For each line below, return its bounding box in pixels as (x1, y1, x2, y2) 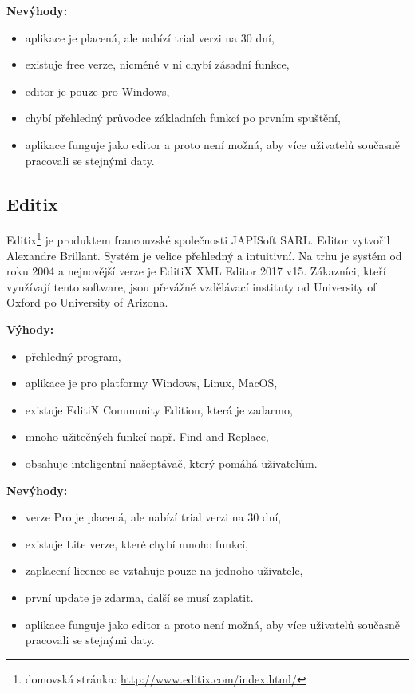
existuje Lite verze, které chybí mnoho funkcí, (25, 535, 248, 552)
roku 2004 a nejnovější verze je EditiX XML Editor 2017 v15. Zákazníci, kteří (6, 263, 386, 279)
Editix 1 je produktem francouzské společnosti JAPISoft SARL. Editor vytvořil (6, 229, 390, 248)
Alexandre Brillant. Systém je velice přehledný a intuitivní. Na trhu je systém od (6, 247, 402, 263)
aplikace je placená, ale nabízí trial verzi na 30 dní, (25, 29, 275, 46)
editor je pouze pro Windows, (25, 82, 170, 99)
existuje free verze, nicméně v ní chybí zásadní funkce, (25, 56, 290, 73)
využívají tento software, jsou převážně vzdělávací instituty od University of (6, 278, 377, 295)
